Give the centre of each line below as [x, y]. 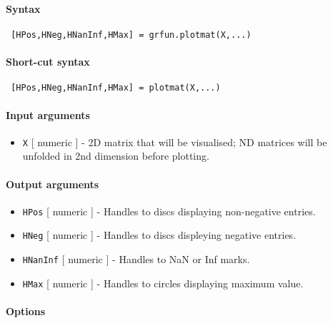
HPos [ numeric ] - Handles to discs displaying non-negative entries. [169, 211]
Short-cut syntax [48, 62]
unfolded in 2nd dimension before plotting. [116, 156]
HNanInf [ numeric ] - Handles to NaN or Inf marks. [136, 259]
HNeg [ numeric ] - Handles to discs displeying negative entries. [159, 235]
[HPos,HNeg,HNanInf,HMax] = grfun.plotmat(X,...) [131, 35]
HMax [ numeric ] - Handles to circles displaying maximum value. [163, 283]
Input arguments [48, 114]
